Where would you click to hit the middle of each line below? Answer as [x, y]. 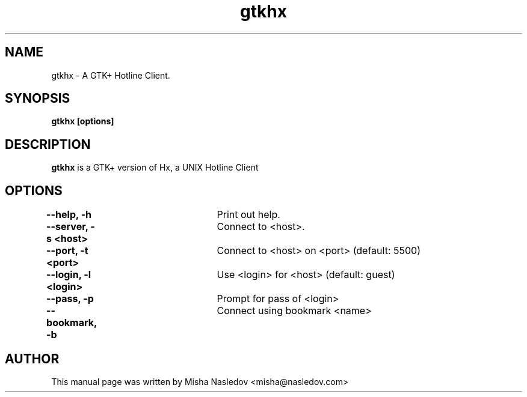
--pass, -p [70, 299]
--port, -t [67, 251]
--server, [67, 227]
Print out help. [248, 215]
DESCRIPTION [48, 144]
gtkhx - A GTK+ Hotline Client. [111, 75]
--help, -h [69, 215]
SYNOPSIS [38, 98]
